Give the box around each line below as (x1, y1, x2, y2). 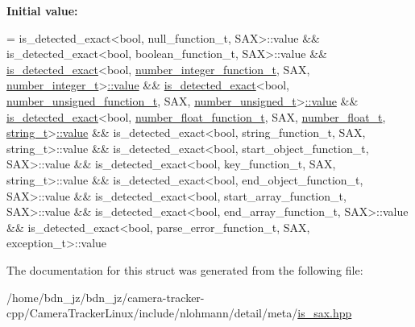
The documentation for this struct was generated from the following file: (6, 261, 363, 278)
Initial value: (6, 2, 78, 19)
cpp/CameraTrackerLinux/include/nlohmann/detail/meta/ (6, 304, 298, 321)
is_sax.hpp (297, 304, 352, 321)
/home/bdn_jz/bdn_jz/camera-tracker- (6, 288, 205, 305)
